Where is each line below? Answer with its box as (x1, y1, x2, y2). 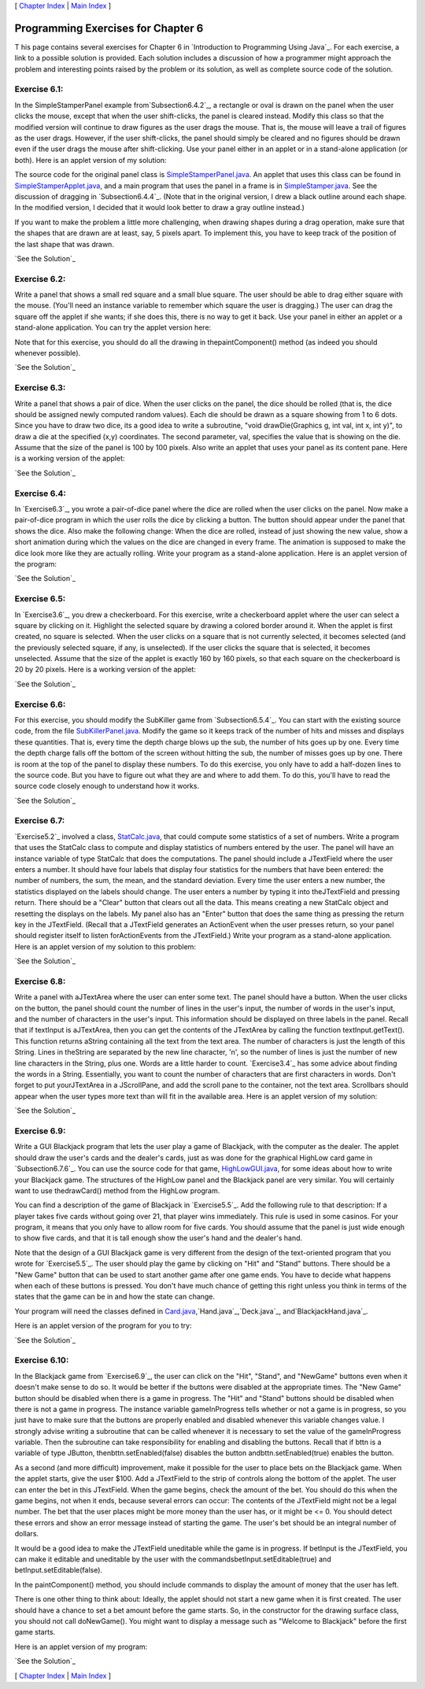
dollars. (14, 1529, 39, 1539)
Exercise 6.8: (14, 976, 66, 987)
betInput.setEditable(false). (14, 1565, 102, 1575)
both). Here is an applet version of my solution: (14, 155, 167, 164)
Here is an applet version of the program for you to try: (14, 1321, 192, 1330)
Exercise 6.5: (14, 593, 66, 604)
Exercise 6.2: (14, 273, 66, 284)
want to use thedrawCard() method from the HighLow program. (14, 1185, 220, 1196)
